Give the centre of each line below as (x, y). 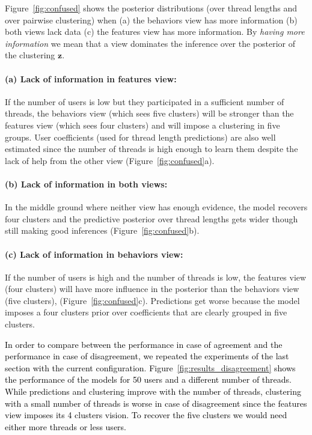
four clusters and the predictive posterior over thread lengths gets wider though (151, 218)
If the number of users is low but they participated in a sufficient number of (145, 101)
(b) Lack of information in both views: (86, 184)
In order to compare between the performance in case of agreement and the (144, 344)
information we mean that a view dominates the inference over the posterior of (150, 43)
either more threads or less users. (66, 426)
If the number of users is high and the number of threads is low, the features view (156, 277)
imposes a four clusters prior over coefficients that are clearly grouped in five (146, 312)
